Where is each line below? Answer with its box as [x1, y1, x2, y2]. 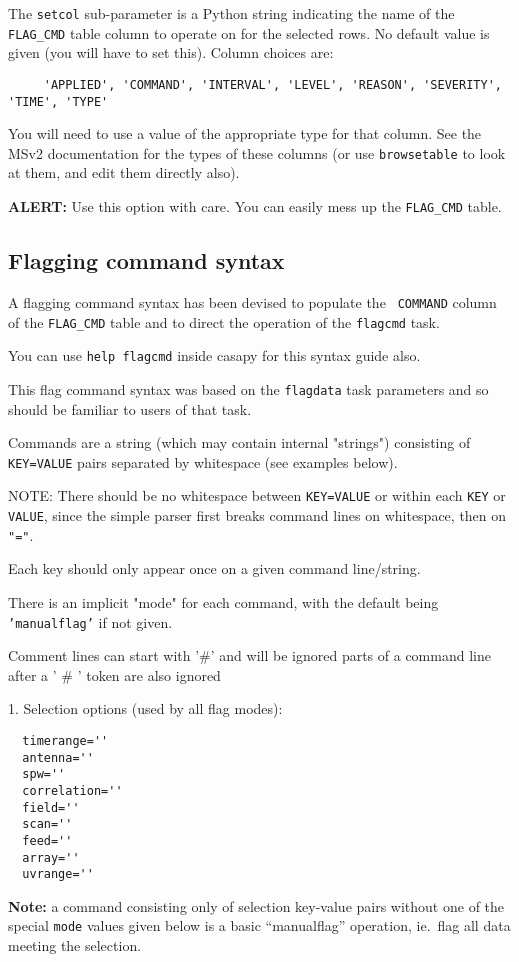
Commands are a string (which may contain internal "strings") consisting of [8, 432, 471, 453]
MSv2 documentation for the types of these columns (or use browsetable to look [8, 142, 506, 163]
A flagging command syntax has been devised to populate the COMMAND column [8, 291, 497, 312]
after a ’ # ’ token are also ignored [8, 664, 221, 685]
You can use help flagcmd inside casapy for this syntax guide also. [8, 345, 421, 366]
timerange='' [22, 733, 109, 748]
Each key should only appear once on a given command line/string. [8, 558, 421, 579]
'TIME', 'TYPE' [8, 94, 109, 109]
